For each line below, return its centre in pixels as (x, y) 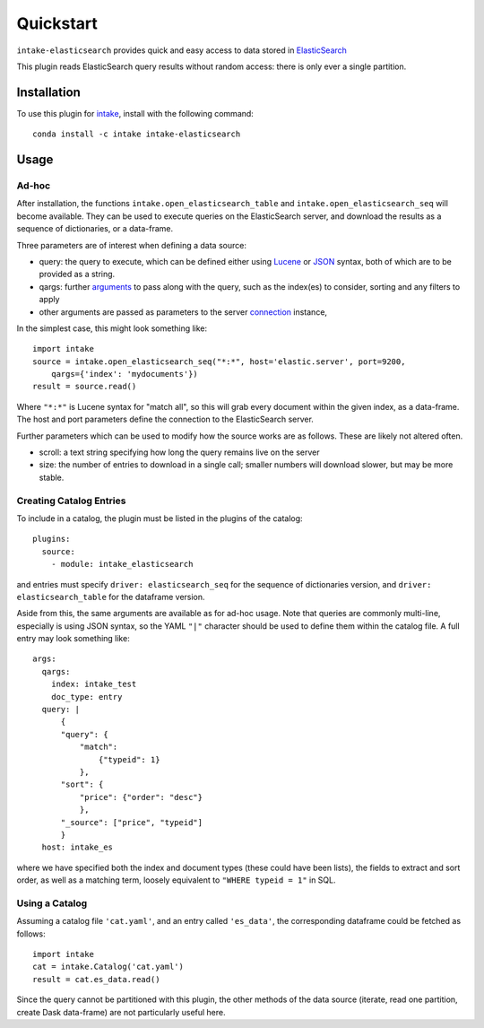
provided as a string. (77, 274)
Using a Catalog (52, 903)
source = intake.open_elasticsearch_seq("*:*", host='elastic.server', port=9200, (219, 362)
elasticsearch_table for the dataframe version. (111, 597)
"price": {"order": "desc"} (141, 797)
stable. (52, 477)
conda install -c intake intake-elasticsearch (137, 134)
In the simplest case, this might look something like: (112, 328)
